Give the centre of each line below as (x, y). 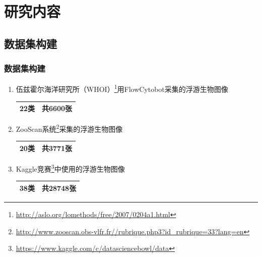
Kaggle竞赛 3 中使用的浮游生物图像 (70, 168)
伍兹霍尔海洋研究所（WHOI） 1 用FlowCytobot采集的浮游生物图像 (122, 88)
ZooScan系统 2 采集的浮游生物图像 (69, 128)
